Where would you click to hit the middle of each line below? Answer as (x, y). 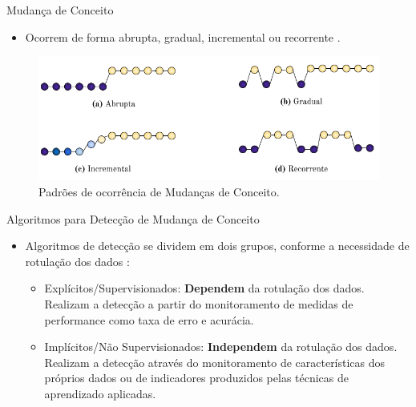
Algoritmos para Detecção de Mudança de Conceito (133, 218)
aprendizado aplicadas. (100, 393)
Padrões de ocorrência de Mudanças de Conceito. (159, 192)
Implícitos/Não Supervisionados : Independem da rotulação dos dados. (221, 347)
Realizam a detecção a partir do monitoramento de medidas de (199, 304)
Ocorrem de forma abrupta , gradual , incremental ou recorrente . (183, 36)
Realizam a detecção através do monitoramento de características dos (215, 362)
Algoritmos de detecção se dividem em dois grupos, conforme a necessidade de (217, 246)
